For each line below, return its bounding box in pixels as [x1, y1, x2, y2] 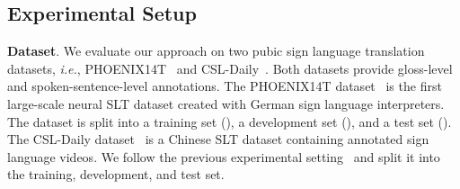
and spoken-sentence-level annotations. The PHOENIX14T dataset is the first [7, 76, 442, 95]
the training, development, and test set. [7, 165, 225, 184]
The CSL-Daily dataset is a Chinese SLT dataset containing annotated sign [7, 130, 429, 148]
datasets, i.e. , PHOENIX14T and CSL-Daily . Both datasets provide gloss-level [7, 58, 453, 77]
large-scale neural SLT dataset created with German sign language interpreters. [7, 94, 445, 112]
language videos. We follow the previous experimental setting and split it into [7, 147, 440, 166]
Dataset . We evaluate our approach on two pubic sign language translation [7, 41, 425, 60]
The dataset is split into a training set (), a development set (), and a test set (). [7, 112, 452, 130]
